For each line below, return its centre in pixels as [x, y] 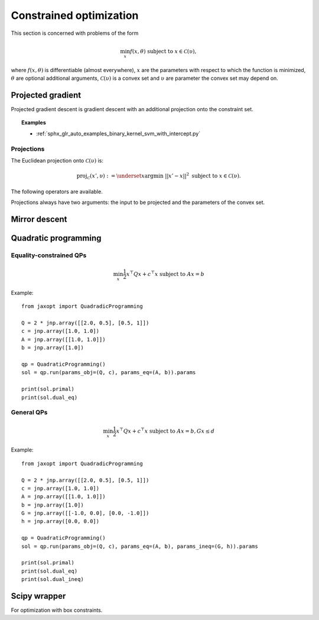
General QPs [29, 413]
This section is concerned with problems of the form [75, 33]
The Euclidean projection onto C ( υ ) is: [57, 161]
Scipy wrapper [38, 596]
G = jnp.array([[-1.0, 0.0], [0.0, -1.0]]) [85, 513]
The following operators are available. [57, 191]
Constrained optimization [75, 15]
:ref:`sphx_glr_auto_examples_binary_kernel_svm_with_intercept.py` [118, 134]
